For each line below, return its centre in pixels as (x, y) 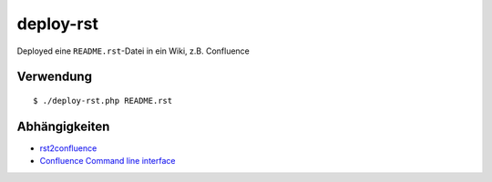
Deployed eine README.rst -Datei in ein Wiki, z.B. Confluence (133, 51)
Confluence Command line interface (108, 161)
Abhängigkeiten (63, 126)
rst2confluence (68, 148)
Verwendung (55, 77)
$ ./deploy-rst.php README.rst (103, 101)
